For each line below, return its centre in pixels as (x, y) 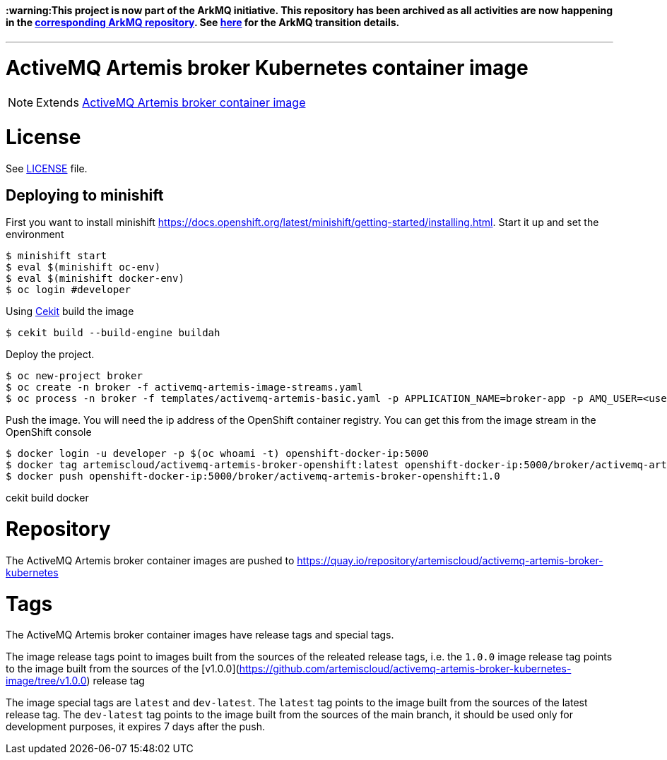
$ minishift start (57, 256)
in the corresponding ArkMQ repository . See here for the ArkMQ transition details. (203, 22)
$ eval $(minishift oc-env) (83, 267)
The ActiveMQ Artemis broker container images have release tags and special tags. (200, 635)
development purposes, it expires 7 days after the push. (136, 727)
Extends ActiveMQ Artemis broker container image (171, 103)
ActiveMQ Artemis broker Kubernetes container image (267, 68)
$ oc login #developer (69, 290)
